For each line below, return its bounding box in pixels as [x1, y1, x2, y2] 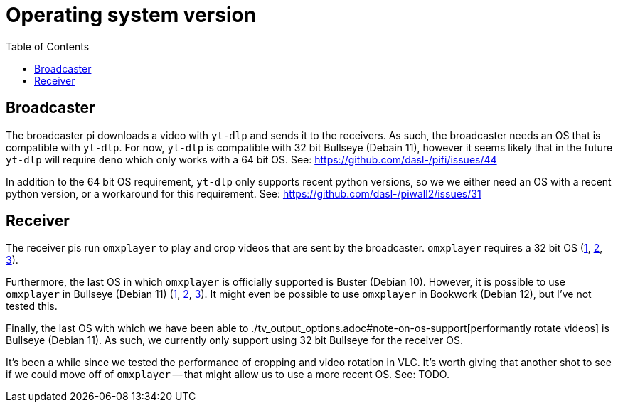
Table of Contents [6, 40, 90, 53]
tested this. [6, 300, 58, 313]
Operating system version [6, 3, 257, 27]
